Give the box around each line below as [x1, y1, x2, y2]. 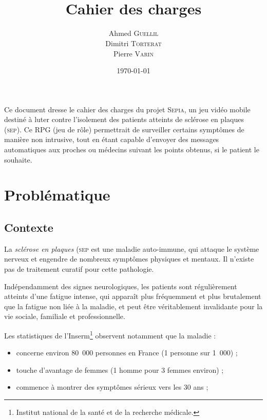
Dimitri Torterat [105, 37, 162, 48]
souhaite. [4, 154, 32, 165]
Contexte [4, 219, 53, 235]
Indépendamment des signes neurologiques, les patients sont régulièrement [4, 281, 237, 291]
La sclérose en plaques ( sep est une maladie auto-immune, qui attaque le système [4, 243, 259, 254]
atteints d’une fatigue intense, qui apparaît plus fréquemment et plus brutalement [4, 291, 261, 302]
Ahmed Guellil [108, 28, 159, 38]
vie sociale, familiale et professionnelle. [4, 311, 125, 322]
